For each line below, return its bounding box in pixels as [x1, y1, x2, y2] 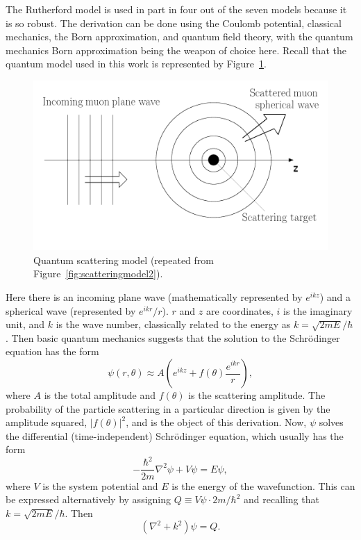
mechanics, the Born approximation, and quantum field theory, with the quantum [6, 29, 353, 44]
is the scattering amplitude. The [188, 388, 326, 402]
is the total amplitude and [44, 388, 156, 402]
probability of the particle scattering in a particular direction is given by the [6, 401, 330, 416]
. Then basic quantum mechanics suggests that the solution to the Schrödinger [6, 330, 340, 345]
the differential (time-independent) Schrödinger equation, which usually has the [6, 428, 344, 443]
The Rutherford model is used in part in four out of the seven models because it [6, 2, 347, 16]
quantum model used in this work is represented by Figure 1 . [6, 56, 267, 71]
